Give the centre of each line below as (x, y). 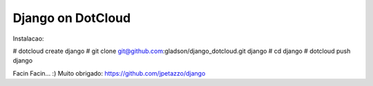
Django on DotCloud (72, 18)
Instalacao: (28, 39)
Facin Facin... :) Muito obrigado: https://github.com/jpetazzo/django (109, 73)
